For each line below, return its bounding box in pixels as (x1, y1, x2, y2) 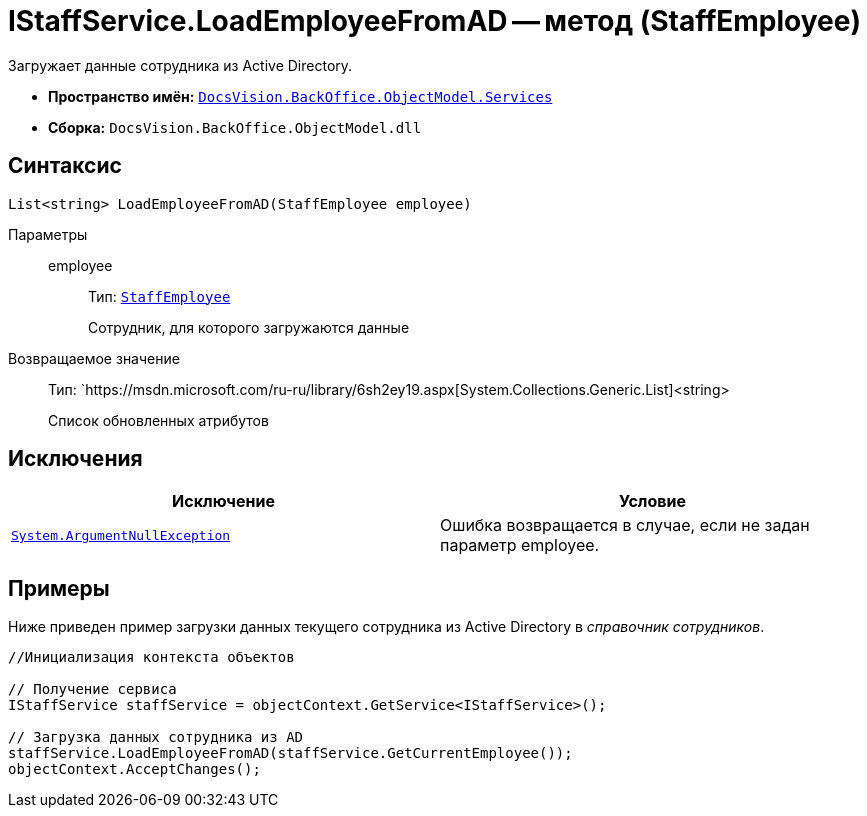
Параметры (8, 225, 88, 243)
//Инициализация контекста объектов (8, 649, 295, 666)
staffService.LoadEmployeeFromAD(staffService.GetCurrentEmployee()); (8, 745, 573, 762)
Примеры (8, 575, 110, 601)
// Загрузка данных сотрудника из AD (8, 729, 304, 746)
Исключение (172, 491, 275, 512)
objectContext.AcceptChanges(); (8, 761, 261, 778)
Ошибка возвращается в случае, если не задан (440, 515, 810, 536)
